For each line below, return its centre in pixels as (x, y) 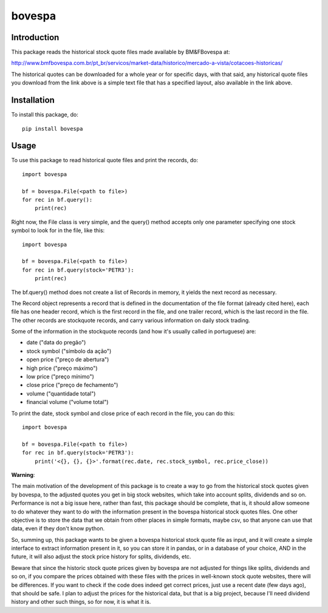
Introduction (35, 37)
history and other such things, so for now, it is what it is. (81, 602)
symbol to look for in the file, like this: (58, 230)
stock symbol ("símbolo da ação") (69, 351)
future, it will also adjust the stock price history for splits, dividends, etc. (101, 556)
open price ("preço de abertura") (68, 360)
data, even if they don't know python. (58, 529)
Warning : (23, 474)
